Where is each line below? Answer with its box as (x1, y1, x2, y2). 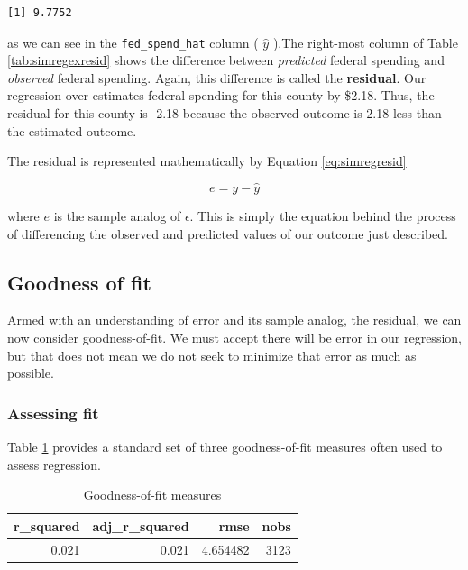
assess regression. (7, 455, 101, 473)
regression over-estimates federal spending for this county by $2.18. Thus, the (7, 86, 435, 105)
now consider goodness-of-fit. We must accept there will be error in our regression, (7, 328, 462, 347)
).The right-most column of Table (272, 32, 458, 51)
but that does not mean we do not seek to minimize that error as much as (7, 345, 417, 364)
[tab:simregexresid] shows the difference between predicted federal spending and (7, 51, 445, 69)
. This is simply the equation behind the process (189, 207, 456, 225)
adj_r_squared (92, 516, 189, 535)
